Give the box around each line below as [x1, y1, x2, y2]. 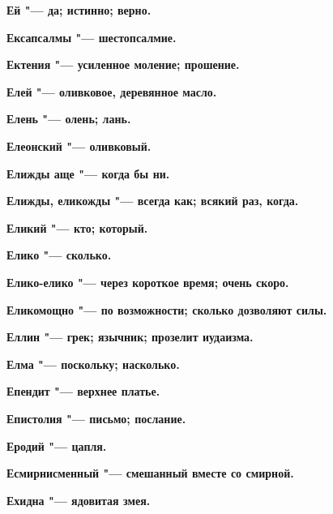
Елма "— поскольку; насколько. [6, 355, 180, 372]
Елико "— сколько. [6, 246, 112, 263]
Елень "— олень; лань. [6, 110, 131, 127]
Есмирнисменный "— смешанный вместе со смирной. [6, 465, 294, 482]
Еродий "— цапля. [6, 437, 107, 454]
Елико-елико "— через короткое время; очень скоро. [6, 273, 289, 290]
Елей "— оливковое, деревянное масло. [6, 83, 217, 100]
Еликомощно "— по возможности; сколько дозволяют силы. [6, 301, 327, 318]
